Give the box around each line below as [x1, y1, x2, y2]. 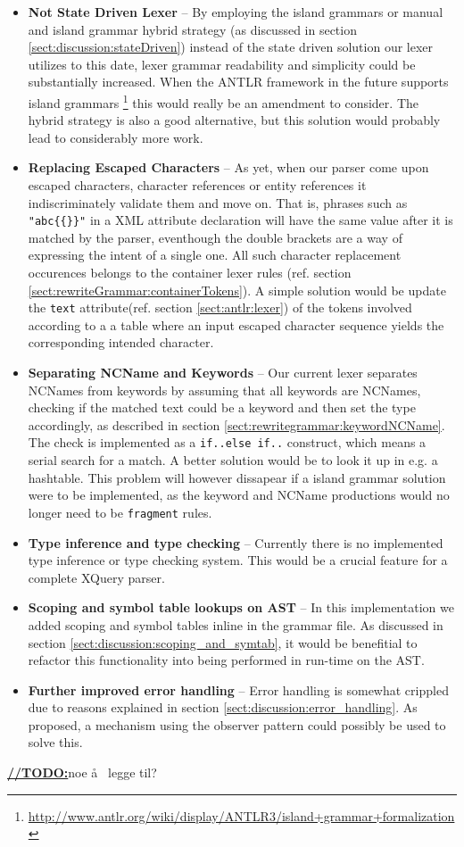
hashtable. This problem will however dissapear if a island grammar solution [28, 468, 446, 486]
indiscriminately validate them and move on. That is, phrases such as [28, 193, 408, 212]
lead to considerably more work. [28, 128, 203, 146]
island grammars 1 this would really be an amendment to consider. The [28, 90, 418, 112]
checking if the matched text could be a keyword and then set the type [28, 398, 416, 417]
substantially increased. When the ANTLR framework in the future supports [28, 72, 449, 91]
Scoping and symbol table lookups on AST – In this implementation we [28, 598, 454, 617]
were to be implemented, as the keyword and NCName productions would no [28, 486, 450, 504]
